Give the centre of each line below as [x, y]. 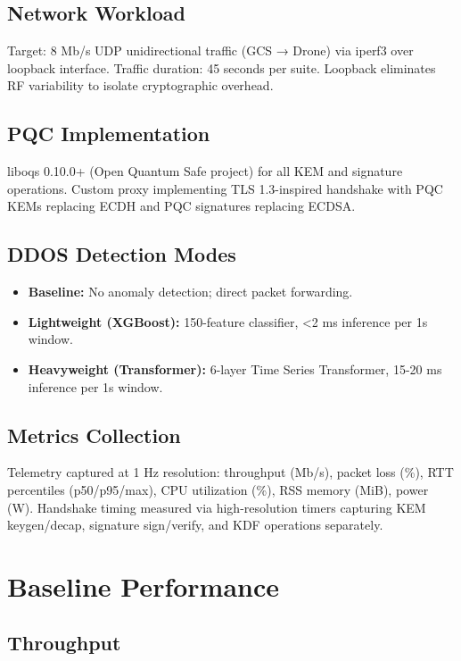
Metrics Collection [94, 435]
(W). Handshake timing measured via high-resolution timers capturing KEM [217, 507]
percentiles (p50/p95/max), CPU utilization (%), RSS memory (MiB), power [218, 489]
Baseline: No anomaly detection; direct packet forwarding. [190, 292]
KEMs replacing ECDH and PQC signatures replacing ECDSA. [181, 206]
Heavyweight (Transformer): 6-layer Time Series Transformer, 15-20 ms [235, 368]
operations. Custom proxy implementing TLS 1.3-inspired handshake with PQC [225, 188]
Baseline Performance [144, 586]
